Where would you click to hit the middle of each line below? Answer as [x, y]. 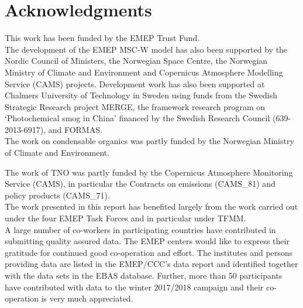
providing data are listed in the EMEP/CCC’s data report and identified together [151, 264]
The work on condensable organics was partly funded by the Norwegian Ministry [149, 141]
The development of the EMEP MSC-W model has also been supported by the [146, 49]
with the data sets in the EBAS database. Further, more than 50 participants [144, 275]
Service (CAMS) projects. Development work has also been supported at [135, 83]
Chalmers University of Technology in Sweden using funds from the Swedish [141, 95]
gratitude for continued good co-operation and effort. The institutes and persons [149, 252]
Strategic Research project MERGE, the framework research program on [135, 106]
